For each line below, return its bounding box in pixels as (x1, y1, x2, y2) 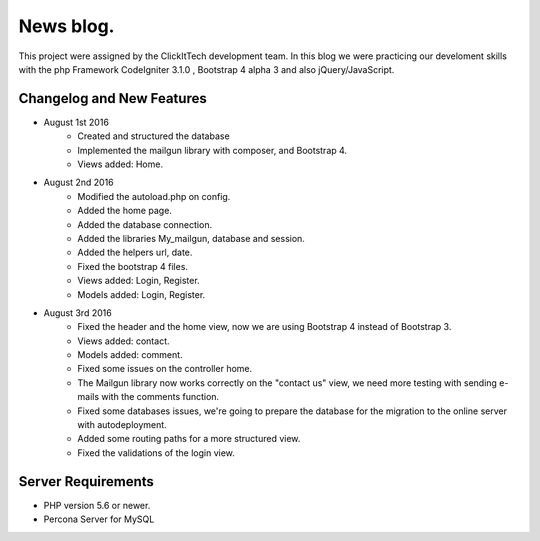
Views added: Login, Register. (77, 275, 200, 287)
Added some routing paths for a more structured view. (77, 433, 301, 445)
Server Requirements (18, 473, 155, 490)
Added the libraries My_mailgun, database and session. (77, 232, 305, 244)
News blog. (18, 15, 115, 37)
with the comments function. (101, 391, 220, 403)
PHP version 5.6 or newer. (43, 499, 151, 511)
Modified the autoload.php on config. (77, 190, 231, 202)
